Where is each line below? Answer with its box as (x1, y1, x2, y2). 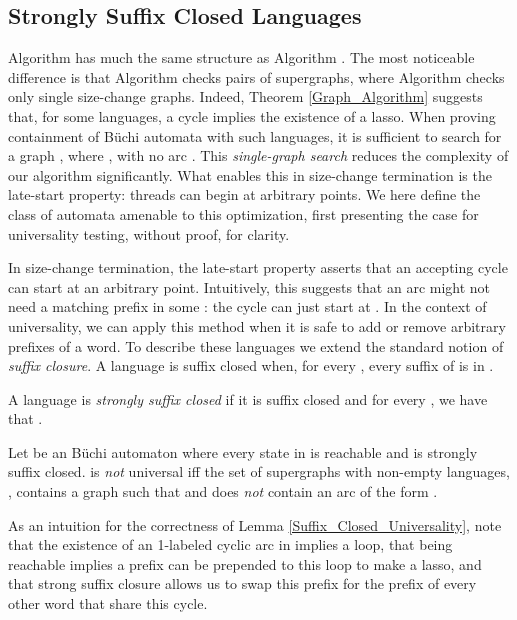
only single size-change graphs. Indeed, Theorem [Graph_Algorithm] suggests (8, 86, 483, 107)
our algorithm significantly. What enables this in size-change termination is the (8, 164, 492, 185)
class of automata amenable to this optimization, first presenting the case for (8, 203, 479, 224)
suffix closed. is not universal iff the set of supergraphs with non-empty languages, (8, 461, 510, 482)
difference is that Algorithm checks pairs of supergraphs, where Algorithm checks (8, 66, 505, 87)
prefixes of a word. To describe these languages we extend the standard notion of (8, 335, 504, 356)
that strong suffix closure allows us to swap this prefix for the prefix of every (8, 573, 477, 594)
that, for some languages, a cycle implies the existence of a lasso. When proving (8, 105, 496, 126)
